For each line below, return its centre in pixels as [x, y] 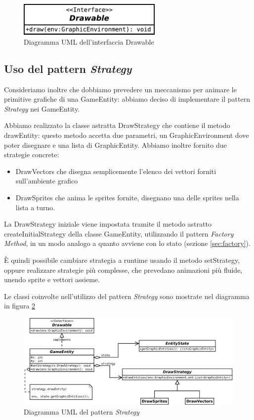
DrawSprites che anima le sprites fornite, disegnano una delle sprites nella [127, 198]
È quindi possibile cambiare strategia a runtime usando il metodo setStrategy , [122, 260]
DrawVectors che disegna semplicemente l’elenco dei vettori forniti [116, 171]
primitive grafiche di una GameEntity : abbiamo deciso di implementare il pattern [127, 99]
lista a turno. [35, 207]
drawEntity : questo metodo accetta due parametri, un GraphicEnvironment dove [127, 135]
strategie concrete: [32, 154]
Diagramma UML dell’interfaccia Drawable [89, 41]
